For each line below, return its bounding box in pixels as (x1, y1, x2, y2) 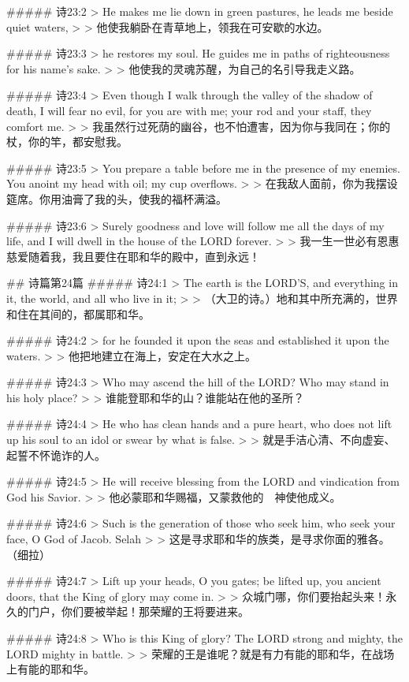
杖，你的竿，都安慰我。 (6, 133, 128, 150)
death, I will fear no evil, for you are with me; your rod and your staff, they (6, 102, 372, 118)
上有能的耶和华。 (6, 661, 95, 677)
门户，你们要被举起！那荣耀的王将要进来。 (28, 603, 249, 620)
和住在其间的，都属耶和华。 (6, 305, 150, 322)
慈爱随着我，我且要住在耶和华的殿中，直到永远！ (6, 248, 260, 264)
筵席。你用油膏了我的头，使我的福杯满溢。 (6, 190, 227, 207)
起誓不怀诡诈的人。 (6, 446, 106, 463)
